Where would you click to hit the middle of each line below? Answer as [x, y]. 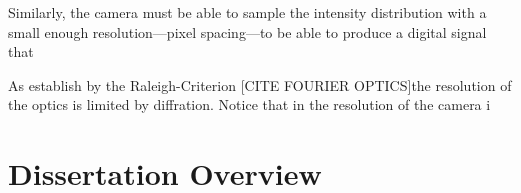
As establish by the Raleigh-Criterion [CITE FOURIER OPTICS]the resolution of [260, 84]
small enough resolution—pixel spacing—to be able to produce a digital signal [247, 31]
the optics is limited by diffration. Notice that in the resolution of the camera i [249, 104]
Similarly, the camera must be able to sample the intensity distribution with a [247, 12]
